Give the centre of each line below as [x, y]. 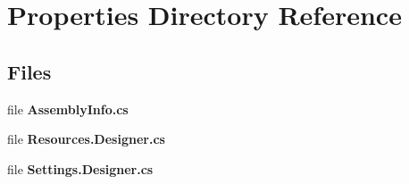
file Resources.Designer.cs [86, 139]
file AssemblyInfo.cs [68, 109]
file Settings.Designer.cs [80, 168]
